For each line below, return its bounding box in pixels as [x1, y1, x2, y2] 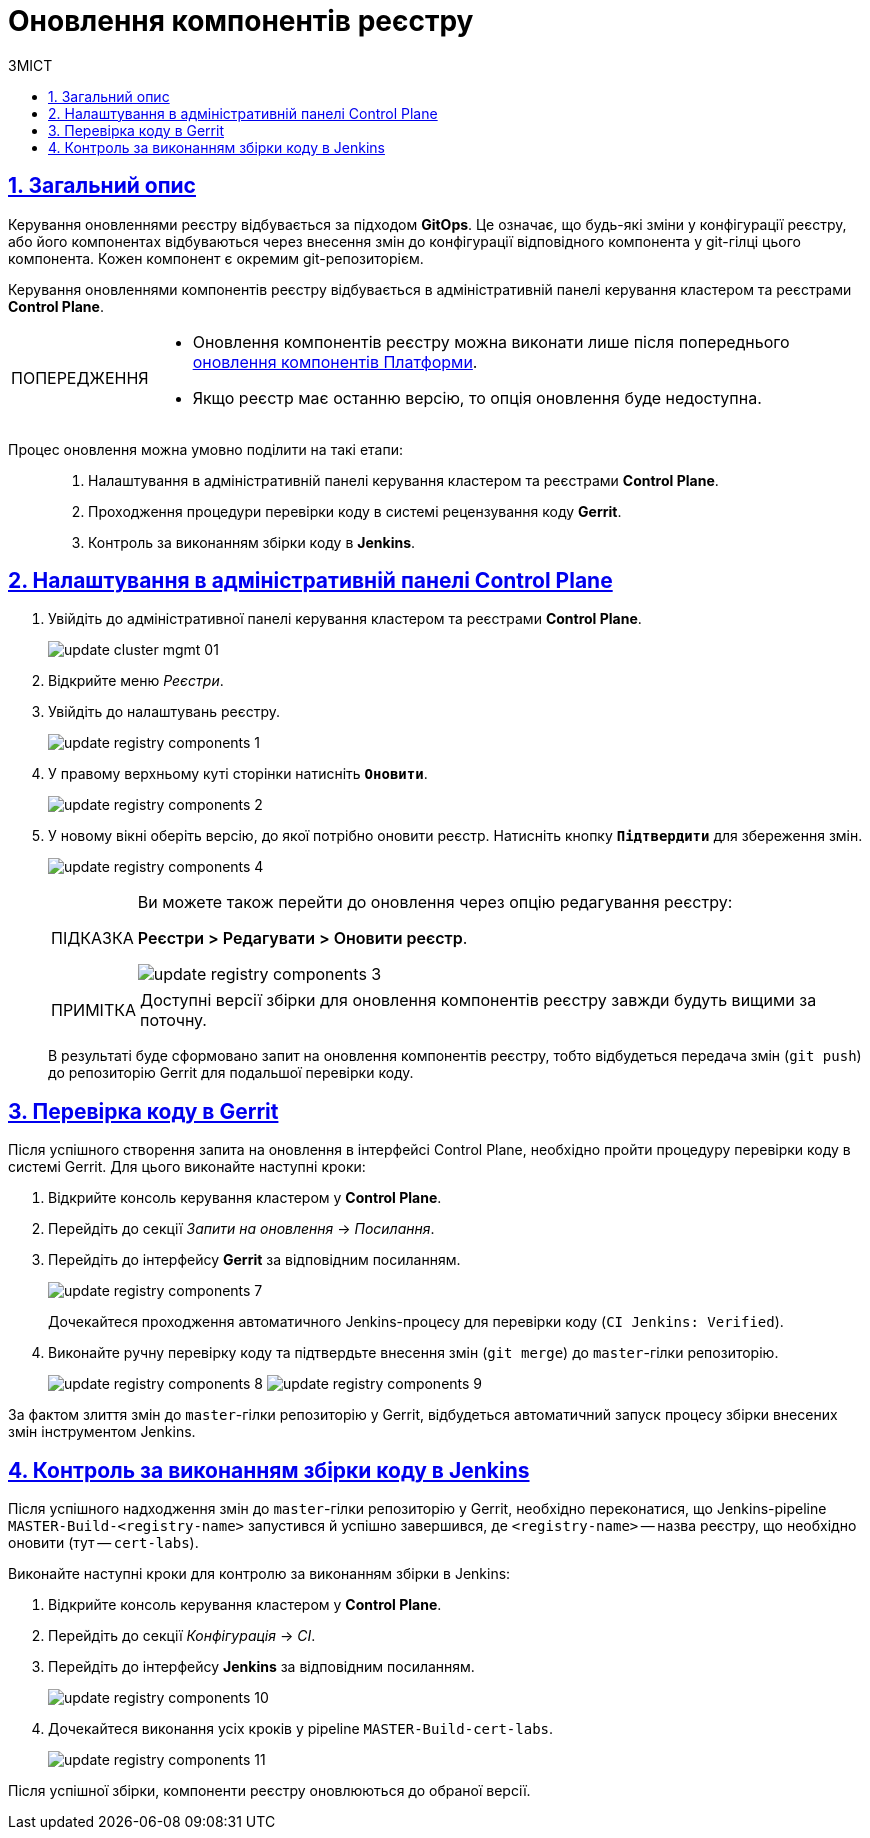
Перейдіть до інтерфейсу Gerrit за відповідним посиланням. [48, 1251, 461, 1269]
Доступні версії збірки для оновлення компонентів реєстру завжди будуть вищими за [140, 990, 817, 1011]
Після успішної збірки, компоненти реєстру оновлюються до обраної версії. [8, 1782, 531, 1800]
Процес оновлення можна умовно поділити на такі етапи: [8, 440, 404, 458]
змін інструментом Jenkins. [8, 1423, 196, 1441]
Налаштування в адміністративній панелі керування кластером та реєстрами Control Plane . [88, 471, 719, 489]
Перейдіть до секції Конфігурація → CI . [48, 1627, 316, 1645]
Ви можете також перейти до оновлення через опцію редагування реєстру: [137, 892, 733, 913]
